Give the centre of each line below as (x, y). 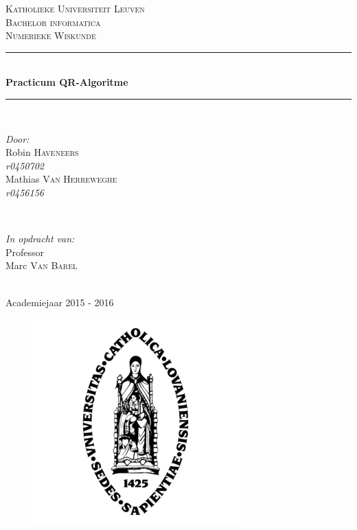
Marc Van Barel (42, 265)
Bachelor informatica (53, 22)
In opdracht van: (40, 239)
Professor (25, 252)
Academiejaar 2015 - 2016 (60, 302)
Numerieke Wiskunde (51, 35)
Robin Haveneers (42, 152)
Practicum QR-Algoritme (67, 82)
